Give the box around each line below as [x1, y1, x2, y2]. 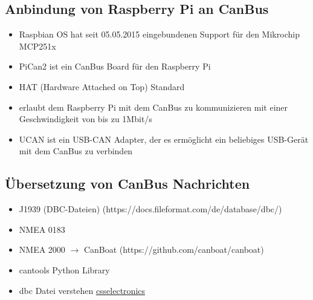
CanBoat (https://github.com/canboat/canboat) [83, 243, 264, 256]
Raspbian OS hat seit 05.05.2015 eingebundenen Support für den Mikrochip [19, 28, 300, 41]
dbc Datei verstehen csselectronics [19, 284, 146, 296]
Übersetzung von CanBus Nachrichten [5, 174, 250, 193]
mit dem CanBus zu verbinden [19, 145, 133, 157]
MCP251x [19, 39, 56, 52]
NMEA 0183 [19, 223, 65, 235]
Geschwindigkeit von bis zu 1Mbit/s [19, 112, 152, 125]
